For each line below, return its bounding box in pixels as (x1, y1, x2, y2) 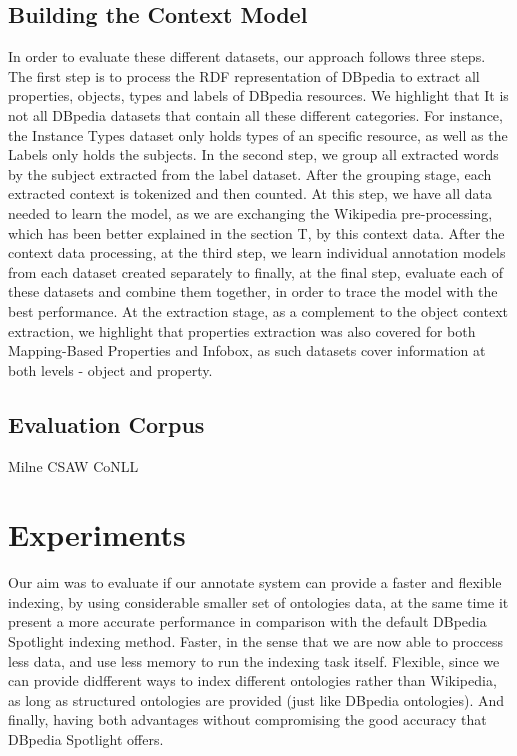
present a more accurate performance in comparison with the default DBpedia (8, 611, 487, 632)
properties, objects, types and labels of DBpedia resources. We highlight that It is (8, 85, 509, 106)
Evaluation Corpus (8, 408, 205, 439)
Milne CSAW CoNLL (8, 455, 139, 476)
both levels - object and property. (8, 359, 213, 380)
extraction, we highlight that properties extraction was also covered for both (8, 320, 476, 341)
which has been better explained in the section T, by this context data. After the (8, 222, 505, 243)
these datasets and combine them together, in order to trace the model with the (8, 281, 498, 302)
